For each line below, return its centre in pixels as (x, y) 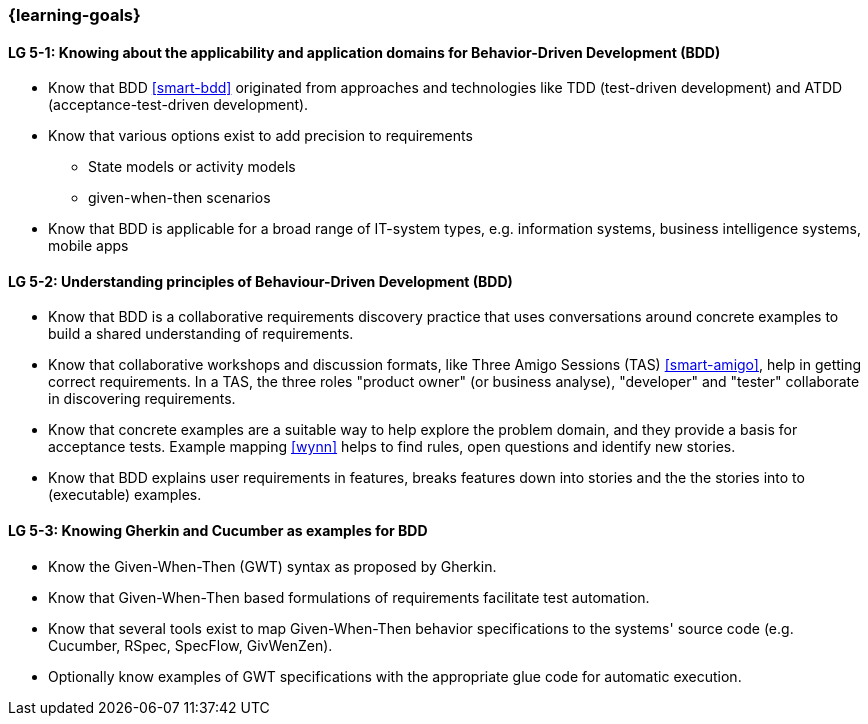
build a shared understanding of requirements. (201, 334)
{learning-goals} (74, 15)
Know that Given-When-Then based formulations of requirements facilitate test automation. (349, 597)
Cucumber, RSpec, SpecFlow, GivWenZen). (190, 645)
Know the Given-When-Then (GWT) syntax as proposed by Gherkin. (272, 566)
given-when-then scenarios (179, 198)
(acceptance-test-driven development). (178, 105)
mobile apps (88, 246)
